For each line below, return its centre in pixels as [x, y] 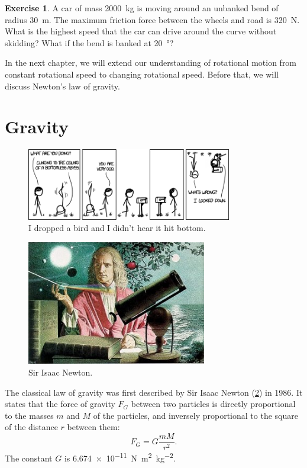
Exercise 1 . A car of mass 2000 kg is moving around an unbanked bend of [142, 8]
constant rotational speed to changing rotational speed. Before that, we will [142, 74]
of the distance [31, 427]
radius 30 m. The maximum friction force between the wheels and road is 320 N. [152, 19]
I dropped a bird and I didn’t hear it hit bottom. [117, 228]
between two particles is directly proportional [213, 404]
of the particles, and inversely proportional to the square [195, 415]
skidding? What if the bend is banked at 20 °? [89, 42]
